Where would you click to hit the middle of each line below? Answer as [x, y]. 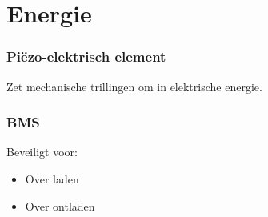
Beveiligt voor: [42, 152]
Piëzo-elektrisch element [86, 56]
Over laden [52, 179]
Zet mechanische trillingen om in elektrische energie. [134, 86]
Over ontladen [60, 205]
